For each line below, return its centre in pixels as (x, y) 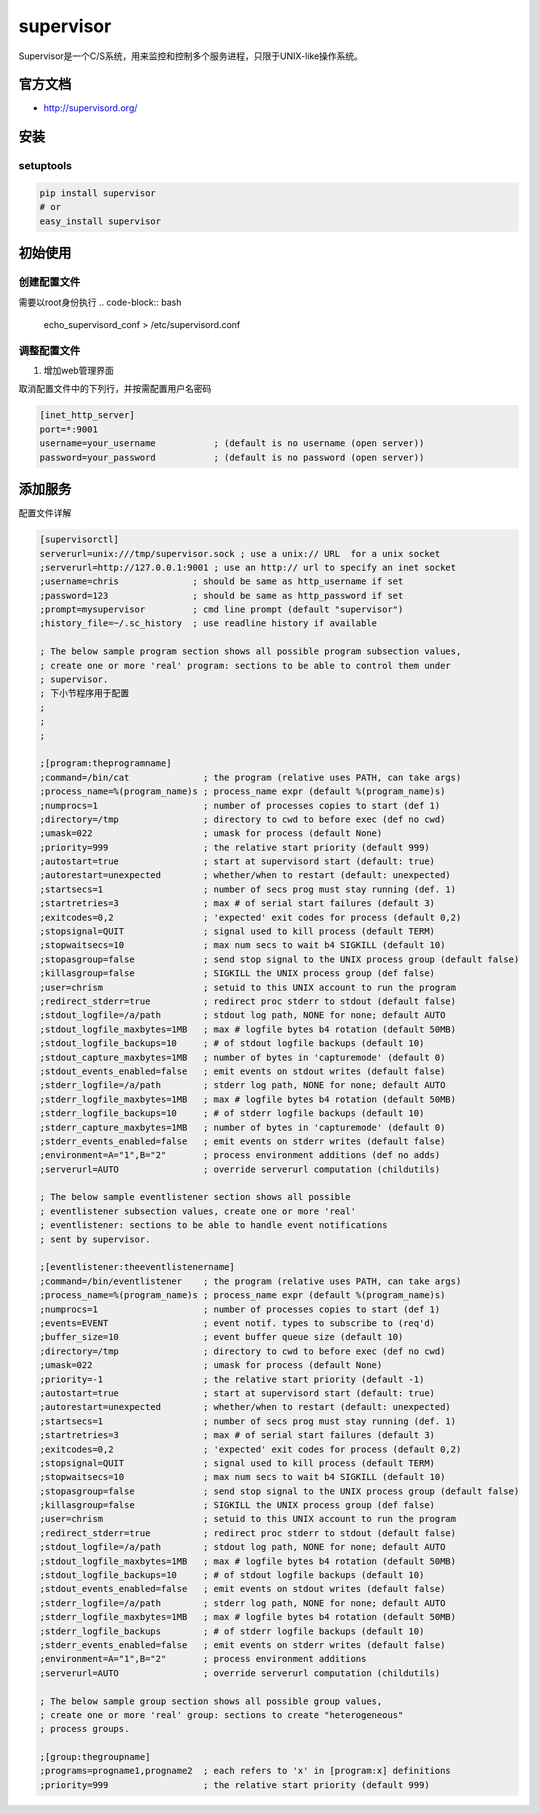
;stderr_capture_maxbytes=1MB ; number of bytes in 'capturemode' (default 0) (242, 1127)
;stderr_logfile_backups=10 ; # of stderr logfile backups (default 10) (232, 1113)
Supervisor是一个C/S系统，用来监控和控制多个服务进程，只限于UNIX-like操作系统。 (191, 56)
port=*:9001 (69, 429)
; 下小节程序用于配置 (84, 693)
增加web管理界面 (78, 371)
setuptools (45, 166)
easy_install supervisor (100, 221)
